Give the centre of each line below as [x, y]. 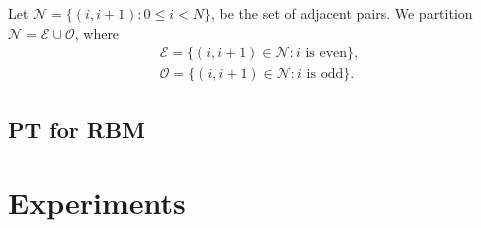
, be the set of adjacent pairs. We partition [342, 13]
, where [97, 32]
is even [326, 53]
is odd [325, 74]
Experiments [97, 202]
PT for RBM [77, 128]
